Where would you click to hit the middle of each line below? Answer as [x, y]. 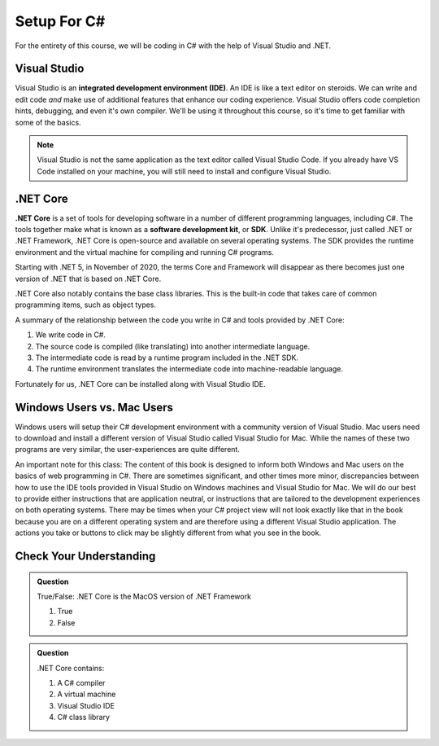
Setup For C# [60, 21]
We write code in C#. [70, 335]
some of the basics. [48, 122]
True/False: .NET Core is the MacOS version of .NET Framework [144, 596]
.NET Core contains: [71, 668]
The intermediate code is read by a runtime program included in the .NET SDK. [167, 358]
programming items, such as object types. [86, 305]
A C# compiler [81, 682]
